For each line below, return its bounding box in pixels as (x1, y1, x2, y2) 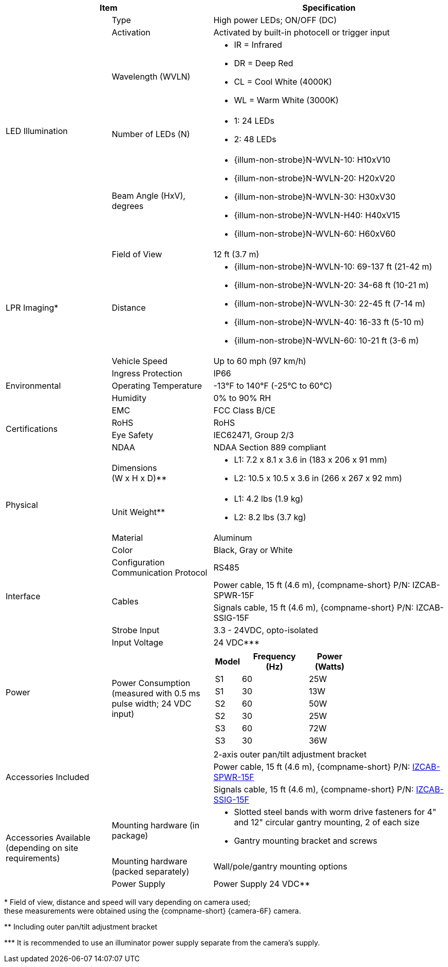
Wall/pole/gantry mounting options (213, 861, 347, 871)
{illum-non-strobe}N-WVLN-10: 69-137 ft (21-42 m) (234, 261, 433, 272)
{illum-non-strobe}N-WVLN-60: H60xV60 (234, 229, 396, 239)
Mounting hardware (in (111, 820, 200, 830)
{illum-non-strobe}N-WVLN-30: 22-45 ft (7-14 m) (234, 298, 425, 309)
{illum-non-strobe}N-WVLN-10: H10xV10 (234, 155, 390, 165)
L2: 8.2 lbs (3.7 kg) (234, 512, 306, 522)
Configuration (111, 557, 165, 567)
